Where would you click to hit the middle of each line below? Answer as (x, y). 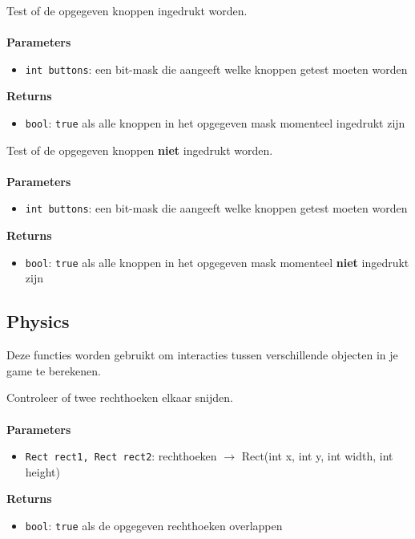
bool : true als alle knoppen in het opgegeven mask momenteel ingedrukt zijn (215, 123)
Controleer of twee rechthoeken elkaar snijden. (120, 397)
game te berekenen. (54, 370)
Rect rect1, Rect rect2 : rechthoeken (121, 456)
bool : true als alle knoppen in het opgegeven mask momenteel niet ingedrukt (217, 262)
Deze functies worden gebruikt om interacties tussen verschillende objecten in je (202, 355)
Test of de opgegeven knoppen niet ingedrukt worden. (140, 150)
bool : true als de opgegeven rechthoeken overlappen (154, 525)
